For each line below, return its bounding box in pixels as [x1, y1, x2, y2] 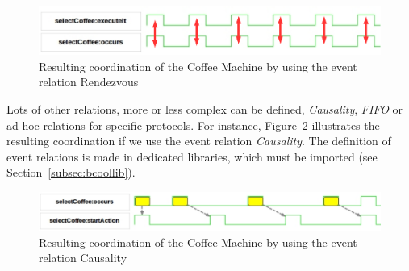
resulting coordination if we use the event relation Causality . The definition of [6, 132, 391, 149]
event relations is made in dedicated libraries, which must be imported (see [6, 148, 378, 165]
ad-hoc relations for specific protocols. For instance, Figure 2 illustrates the [6, 116, 380, 133]
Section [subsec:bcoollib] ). [6, 164, 136, 181]
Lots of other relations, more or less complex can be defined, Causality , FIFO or [6, 100, 403, 117]
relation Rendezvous [39, 73, 139, 90]
